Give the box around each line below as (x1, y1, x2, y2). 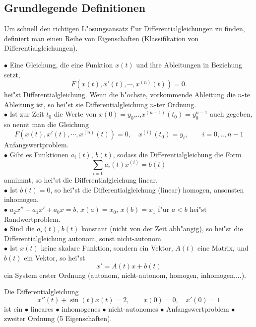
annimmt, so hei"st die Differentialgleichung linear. (4, 175, 158, 185)
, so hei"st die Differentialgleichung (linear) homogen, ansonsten (50, 184, 244, 195)
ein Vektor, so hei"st (24, 253, 85, 263)
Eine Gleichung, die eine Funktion (9, 59, 113, 69)
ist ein (4, 303, 23, 314)
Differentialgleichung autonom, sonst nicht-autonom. (4, 233, 163, 243)
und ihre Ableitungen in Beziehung (136, 59, 243, 69)
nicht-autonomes (108, 303, 158, 314)
